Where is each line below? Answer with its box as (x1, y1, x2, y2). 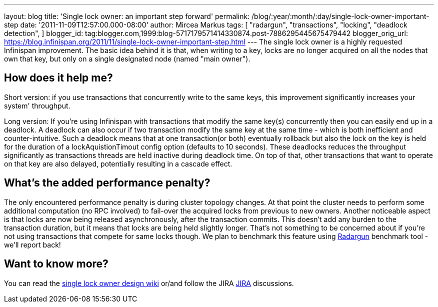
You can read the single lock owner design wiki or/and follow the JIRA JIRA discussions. (4, 278, 294, 287)
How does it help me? (4, 71, 113, 84)
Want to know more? (4, 257, 108, 270)
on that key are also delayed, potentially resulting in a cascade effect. (4, 159, 232, 168)
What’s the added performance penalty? (4, 176, 210, 189)
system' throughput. (4, 101, 70, 110)
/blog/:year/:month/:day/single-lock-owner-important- (251, 12, 429, 20)
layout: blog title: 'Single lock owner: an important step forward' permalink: (4, 12, 250, 20)
